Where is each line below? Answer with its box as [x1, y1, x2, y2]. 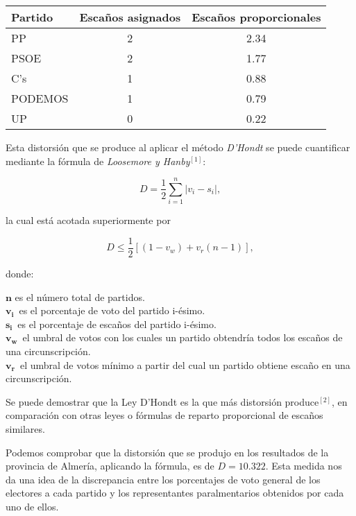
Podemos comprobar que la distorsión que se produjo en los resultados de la [6, 445, 329, 459]
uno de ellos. [6, 499, 59, 513]
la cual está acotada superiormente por [6, 213, 171, 227]
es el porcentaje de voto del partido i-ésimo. [19, 303, 205, 318]
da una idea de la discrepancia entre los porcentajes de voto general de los [6, 472, 321, 486]
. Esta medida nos [265, 458, 342, 473]
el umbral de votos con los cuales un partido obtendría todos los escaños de [22, 330, 343, 345]
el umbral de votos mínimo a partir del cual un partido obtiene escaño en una [19, 357, 350, 372]
